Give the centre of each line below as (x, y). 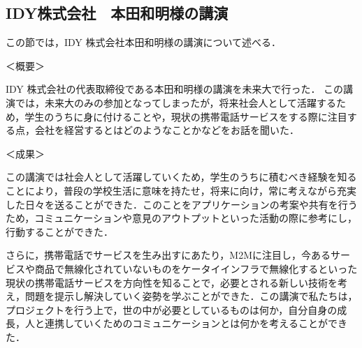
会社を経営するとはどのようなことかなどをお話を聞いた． (167, 130)
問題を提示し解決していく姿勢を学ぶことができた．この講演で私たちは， (191, 296)
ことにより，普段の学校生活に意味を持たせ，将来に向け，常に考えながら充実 (181, 190)
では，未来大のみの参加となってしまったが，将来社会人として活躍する (176, 102)
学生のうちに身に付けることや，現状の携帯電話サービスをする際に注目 (186, 116)
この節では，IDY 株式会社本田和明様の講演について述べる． (144, 42)
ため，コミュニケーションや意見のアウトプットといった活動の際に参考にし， (182, 218)
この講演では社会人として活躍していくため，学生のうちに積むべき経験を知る (181, 177)
